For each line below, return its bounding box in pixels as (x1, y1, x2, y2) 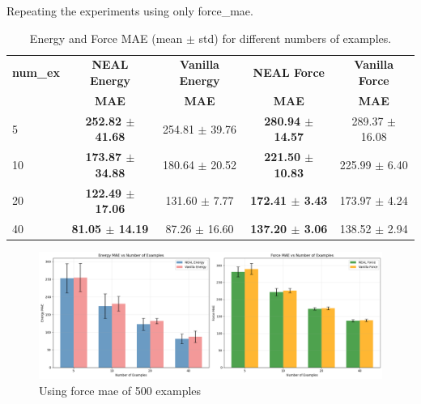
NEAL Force (253, 64, 325, 81)
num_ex (12, 64, 60, 81)
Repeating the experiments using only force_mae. (6, 2, 253, 19)
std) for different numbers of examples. (198, 29, 392, 46)
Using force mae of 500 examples (39, 382, 202, 399)
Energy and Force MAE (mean (29, 29, 183, 46)
